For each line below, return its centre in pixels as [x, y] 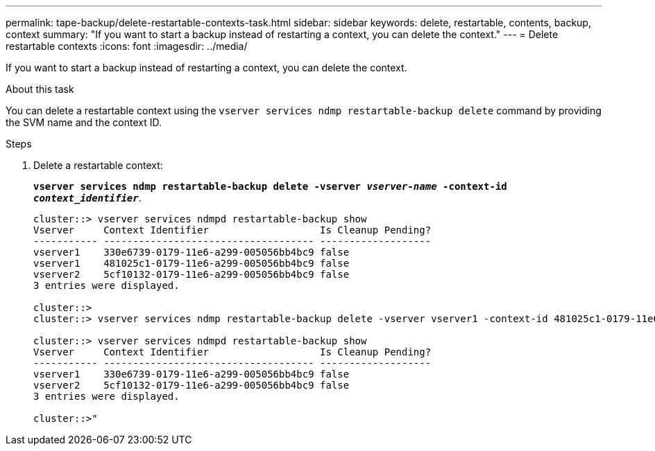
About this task [40, 89]
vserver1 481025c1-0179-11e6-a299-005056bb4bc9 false [192, 263]
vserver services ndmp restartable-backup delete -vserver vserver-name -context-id [270, 186]
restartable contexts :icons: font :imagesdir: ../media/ [127, 46]
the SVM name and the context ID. [84, 122]
